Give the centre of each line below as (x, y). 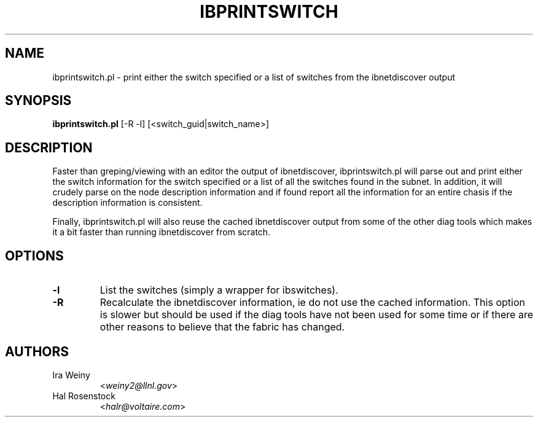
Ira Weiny (71, 375)
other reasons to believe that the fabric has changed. (222, 327)
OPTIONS (34, 256)
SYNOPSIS (38, 101)
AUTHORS (37, 351)
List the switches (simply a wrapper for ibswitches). (219, 290)
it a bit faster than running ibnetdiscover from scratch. (162, 232)
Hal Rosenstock (84, 396)
